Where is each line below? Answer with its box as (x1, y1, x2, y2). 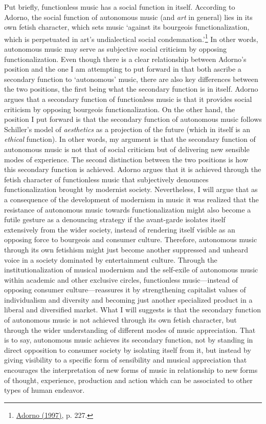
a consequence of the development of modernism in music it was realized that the (4, 194, 259, 204)
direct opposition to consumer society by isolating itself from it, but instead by (4, 344, 251, 355)
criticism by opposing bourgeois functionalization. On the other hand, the (4, 103, 235, 114)
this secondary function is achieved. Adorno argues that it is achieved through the (4, 164, 261, 175)
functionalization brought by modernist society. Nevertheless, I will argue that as (4, 184, 258, 195)
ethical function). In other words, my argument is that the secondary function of (4, 134, 256, 144)
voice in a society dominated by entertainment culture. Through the (4, 254, 217, 265)
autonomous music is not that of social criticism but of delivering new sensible (4, 143, 250, 154)
